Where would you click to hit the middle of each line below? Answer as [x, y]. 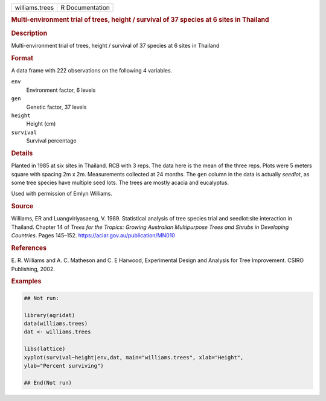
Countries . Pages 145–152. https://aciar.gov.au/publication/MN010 [93, 236]
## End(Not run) [48, 383]
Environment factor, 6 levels [61, 90]
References [29, 248]
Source [22, 207]
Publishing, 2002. [33, 269]
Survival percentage [51, 141]
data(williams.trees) [56, 323]
